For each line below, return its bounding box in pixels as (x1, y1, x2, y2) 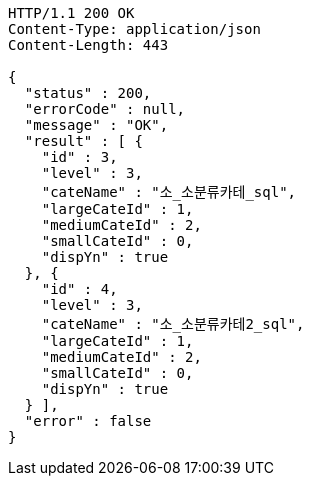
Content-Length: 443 (8, 37, 169, 53)
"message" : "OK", (24, 117, 169, 133)
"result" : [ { (24, 133, 143, 149)
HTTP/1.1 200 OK (8, 5, 135, 21)
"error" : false (24, 413, 152, 429)
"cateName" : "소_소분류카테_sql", (41, 184, 296, 200)
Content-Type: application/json (8, 21, 261, 37)
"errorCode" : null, (24, 101, 186, 117)
